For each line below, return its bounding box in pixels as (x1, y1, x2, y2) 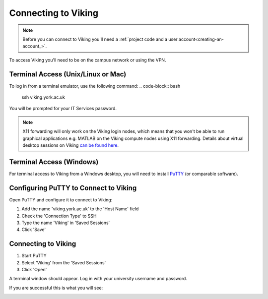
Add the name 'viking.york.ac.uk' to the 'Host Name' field (21, 206, 139, 212)
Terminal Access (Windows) (9, 158, 99, 166)
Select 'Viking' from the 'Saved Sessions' (21, 259, 106, 265)
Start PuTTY (21, 253, 47, 259)
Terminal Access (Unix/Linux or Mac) (9, 70, 127, 78)
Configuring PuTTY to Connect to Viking (9, 183, 137, 192)
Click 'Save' (21, 227, 46, 233)
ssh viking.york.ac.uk (21, 94, 66, 100)
